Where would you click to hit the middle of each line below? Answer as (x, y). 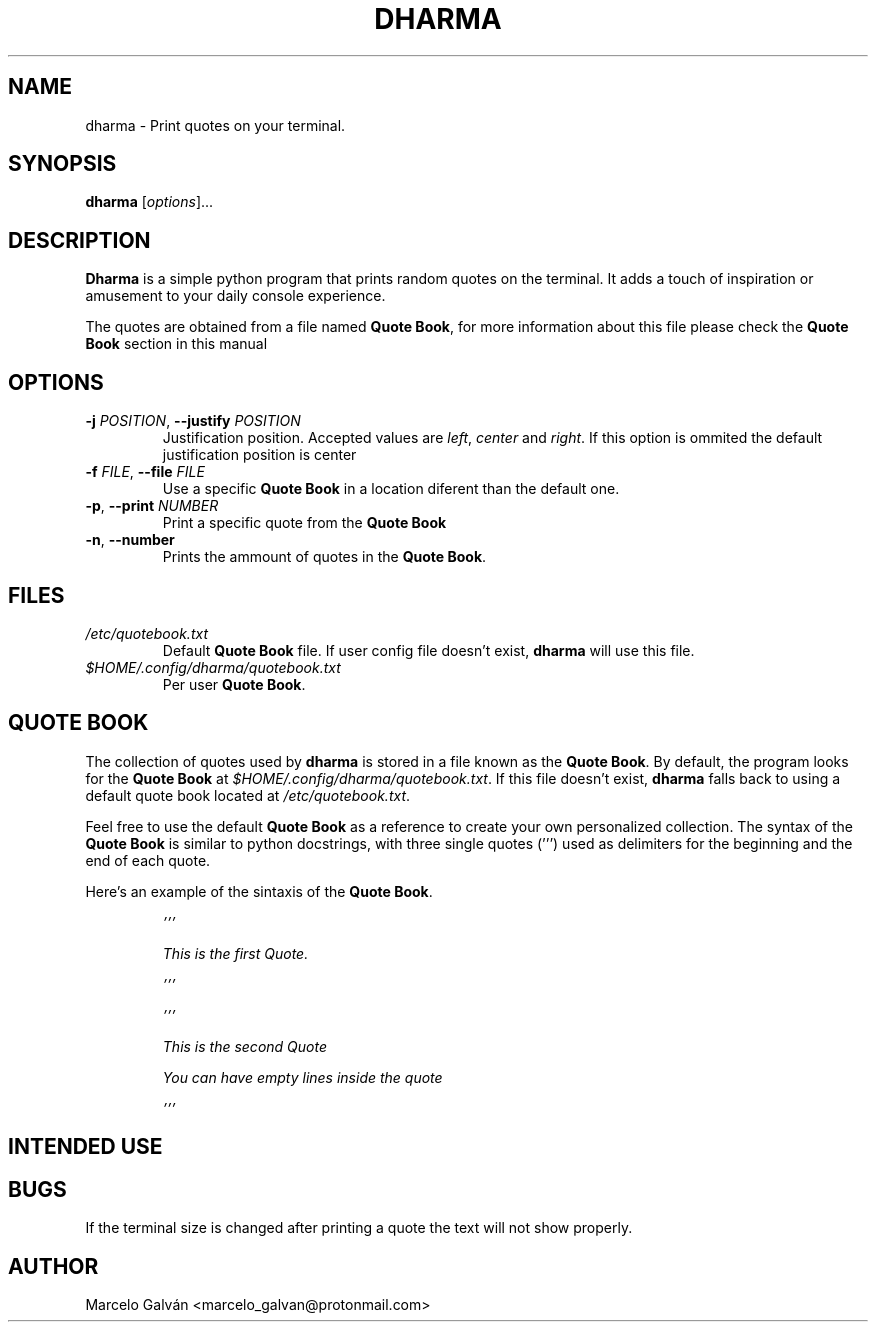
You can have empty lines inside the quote (302, 1077)
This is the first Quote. (235, 953)
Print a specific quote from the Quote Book (304, 523)
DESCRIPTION (79, 240)
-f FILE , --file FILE (145, 472)
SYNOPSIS (62, 164)
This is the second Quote (244, 1046)
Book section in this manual (176, 344)
